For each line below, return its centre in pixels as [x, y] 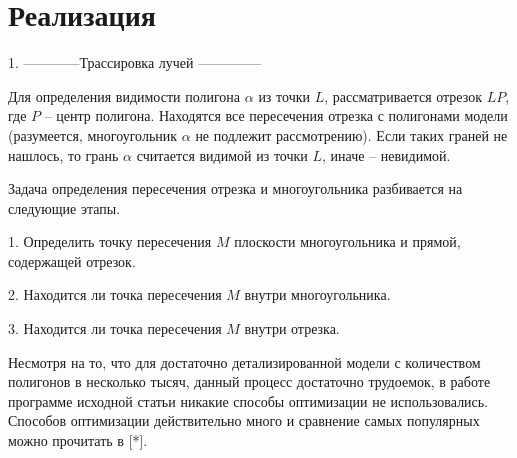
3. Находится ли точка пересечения [115, 328]
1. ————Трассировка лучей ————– [135, 62]
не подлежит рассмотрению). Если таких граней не [351, 134]
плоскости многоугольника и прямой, [347, 241]
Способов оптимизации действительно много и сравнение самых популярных [244, 420]
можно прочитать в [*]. [78, 440]
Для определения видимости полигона [124, 95]
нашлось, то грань [63, 154]
